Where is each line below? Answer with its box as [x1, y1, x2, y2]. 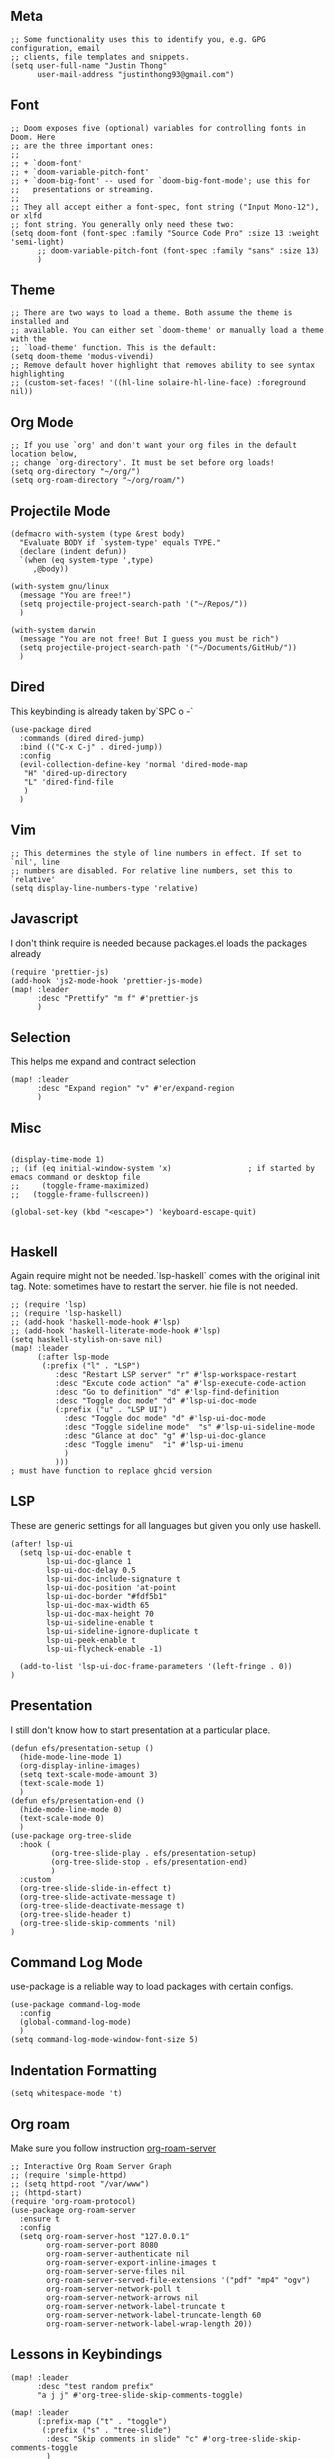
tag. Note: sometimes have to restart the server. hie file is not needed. [10, 1280, 298, 1292]
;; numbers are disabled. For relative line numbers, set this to [10, 865, 293, 876]
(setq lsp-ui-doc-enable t [19, 1547, 132, 1558]
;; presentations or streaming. [10, 184, 155, 194]
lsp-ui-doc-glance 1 [46, 1556, 132, 1566]
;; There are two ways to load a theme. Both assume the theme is [10, 308, 293, 318]
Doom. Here [10, 132, 56, 142]
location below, [10, 449, 78, 459]
